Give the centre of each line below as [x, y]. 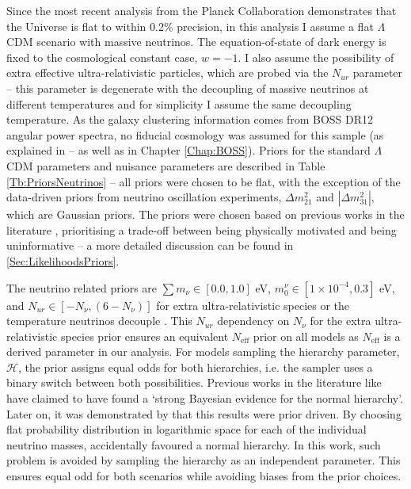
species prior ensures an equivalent [145, 336]
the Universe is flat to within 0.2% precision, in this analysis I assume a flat [190, 26]
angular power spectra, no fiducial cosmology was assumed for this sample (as [195, 134]
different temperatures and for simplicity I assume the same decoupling [179, 103]
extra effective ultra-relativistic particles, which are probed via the [167, 73]
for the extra [341, 321]
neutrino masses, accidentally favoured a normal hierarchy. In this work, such [194, 444]
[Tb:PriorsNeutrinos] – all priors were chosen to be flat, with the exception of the [204, 181]
